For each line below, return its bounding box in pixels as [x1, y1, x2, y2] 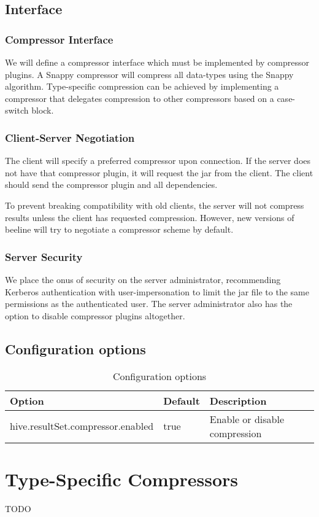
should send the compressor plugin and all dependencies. [5, 178, 218, 191]
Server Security [5, 249, 83, 264]
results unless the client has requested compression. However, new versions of [5, 211, 294, 224]
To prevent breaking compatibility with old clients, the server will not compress [5, 198, 304, 211]
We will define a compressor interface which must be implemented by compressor [5, 56, 309, 68]
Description [209, 393, 267, 408]
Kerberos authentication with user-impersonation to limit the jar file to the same [5, 285, 309, 298]
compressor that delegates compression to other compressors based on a [5, 91, 274, 104]
